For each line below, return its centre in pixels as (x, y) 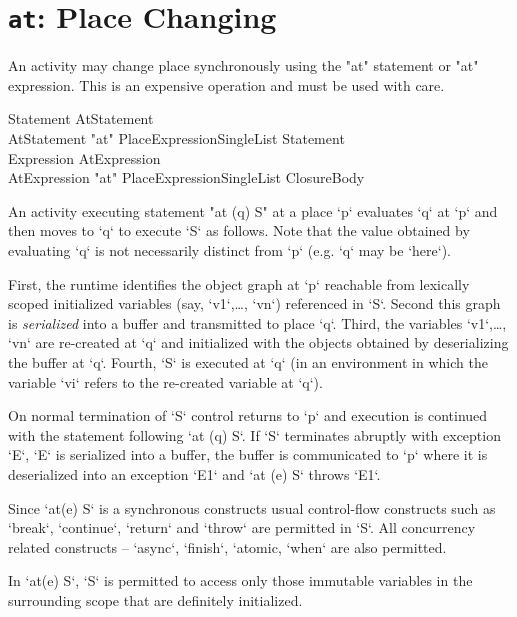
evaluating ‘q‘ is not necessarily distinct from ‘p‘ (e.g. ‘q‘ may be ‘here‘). (229, 250)
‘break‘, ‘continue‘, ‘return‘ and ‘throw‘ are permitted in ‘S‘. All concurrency (242, 527)
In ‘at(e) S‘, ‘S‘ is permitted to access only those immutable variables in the (240, 580)
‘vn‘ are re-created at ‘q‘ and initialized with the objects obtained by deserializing (258, 342)
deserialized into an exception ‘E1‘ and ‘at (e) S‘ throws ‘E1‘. (194, 473)
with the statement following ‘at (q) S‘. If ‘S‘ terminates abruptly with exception (254, 434)
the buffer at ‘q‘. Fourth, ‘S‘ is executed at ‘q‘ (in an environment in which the (248, 361)
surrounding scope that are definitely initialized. (155, 599)
